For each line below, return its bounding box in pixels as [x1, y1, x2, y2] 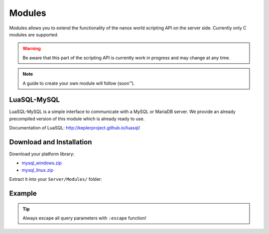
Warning [22, 45, 41, 52]
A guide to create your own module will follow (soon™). [22, 80, 135, 86]
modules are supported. [9, 31, 59, 37]
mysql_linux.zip [21, 167, 53, 173]
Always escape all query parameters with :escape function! [22, 215, 146, 221]
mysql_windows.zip [21, 160, 62, 166]
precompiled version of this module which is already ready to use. [9, 116, 145, 121]
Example [9, 189, 37, 198]
